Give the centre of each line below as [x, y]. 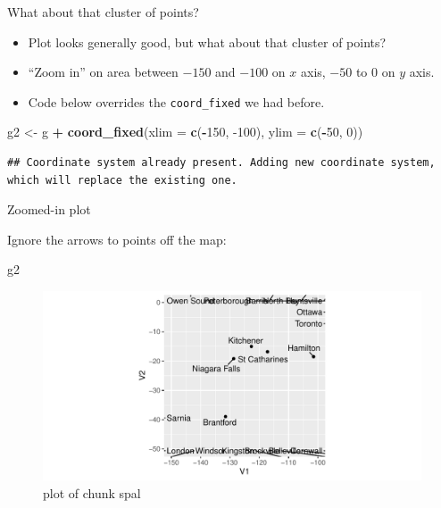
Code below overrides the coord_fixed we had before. [176, 101]
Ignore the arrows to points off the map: [117, 239]
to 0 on [375, 72]
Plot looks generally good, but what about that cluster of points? [207, 42]
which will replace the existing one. [122, 180]
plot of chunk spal [92, 492]
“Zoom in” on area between [103, 72]
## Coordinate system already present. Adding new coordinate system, [221, 163]
